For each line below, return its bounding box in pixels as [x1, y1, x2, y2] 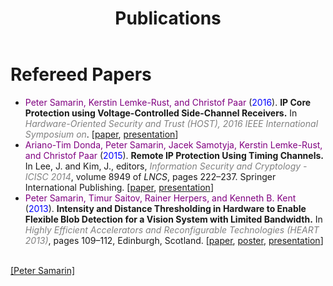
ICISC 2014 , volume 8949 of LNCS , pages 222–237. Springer [24, 170, 277, 182]
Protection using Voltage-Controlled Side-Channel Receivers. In [24, 107, 298, 119]
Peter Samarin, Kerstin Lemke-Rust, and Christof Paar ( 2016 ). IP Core [24, 96, 312, 108]
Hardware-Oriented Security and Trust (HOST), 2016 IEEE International [24, 117, 319, 129]
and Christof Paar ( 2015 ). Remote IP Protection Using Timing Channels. [24, 149, 324, 161]
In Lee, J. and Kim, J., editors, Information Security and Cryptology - [24, 160, 308, 172]
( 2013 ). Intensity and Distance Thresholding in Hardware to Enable [24, 202, 307, 214]
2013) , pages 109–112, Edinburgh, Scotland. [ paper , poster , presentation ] [24, 234, 324, 246]
